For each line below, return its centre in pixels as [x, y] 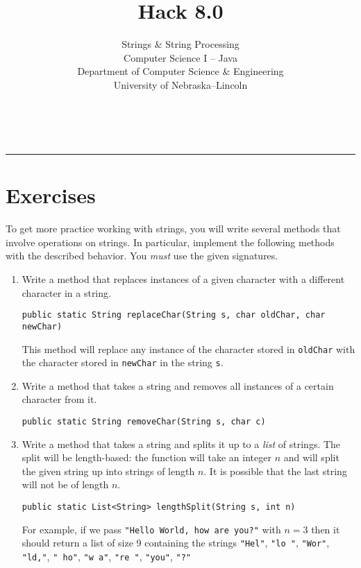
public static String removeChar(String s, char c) [144, 422]
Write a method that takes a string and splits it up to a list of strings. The [181, 444]
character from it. [59, 399]
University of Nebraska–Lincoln [180, 84]
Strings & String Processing [180, 44]
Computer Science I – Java [180, 57]
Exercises [51, 195]
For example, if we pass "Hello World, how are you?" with [151, 529]
